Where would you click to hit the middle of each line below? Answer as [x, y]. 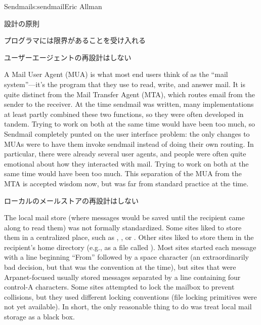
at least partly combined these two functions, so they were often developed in [124, 114]
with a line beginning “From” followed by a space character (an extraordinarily [126, 257]
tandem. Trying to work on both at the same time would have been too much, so [130, 124]
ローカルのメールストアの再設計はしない [71, 200]
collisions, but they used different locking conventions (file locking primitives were [130, 296]
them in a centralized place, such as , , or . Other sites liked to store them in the [129, 237]
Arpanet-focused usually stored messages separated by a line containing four [122, 277]
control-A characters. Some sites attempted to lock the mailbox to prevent [119, 287]
